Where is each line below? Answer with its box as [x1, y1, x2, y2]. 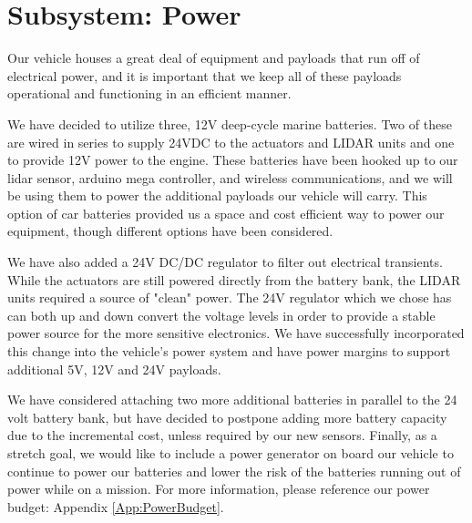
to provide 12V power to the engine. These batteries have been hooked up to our [7, 150, 458, 169]
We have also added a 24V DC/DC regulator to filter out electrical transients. [7, 252, 443, 272]
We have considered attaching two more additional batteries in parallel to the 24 [7, 390, 457, 409]
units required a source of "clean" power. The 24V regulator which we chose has [7, 288, 452, 307]
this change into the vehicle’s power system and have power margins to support [7, 342, 451, 361]
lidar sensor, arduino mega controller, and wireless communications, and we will [7, 168, 453, 187]
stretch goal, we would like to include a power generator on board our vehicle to [7, 444, 454, 462]
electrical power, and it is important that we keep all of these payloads [7, 66, 402, 85]
